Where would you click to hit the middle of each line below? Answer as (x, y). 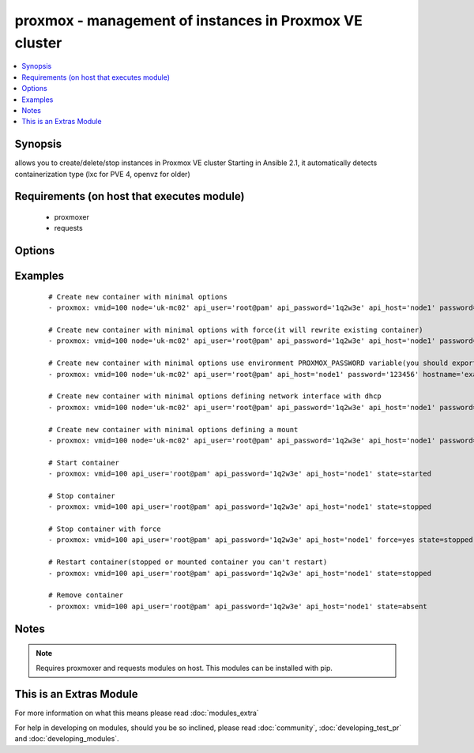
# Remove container (86, 595)
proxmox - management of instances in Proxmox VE (188, 21)
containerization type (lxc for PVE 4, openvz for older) (102, 174)
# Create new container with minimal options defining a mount (173, 429)
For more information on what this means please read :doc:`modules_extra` (137, 713)
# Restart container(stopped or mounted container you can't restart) (188, 562)
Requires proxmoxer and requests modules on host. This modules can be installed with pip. (184, 668)
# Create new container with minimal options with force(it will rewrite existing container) (236, 329)
